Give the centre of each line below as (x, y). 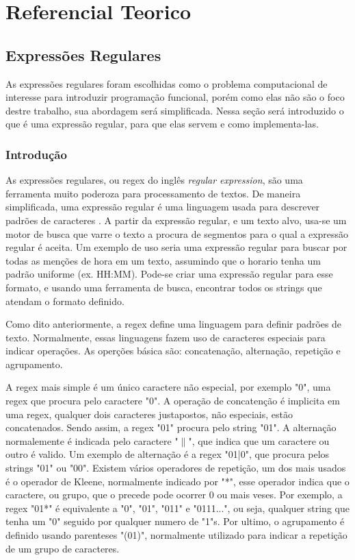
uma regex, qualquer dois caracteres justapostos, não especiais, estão (149, 414)
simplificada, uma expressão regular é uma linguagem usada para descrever (163, 207)
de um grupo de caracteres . (63, 548)
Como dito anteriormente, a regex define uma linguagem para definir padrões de (174, 324)
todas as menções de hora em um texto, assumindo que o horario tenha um (163, 260)
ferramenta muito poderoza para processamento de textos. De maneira (153, 193)
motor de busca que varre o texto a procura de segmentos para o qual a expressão (177, 233)
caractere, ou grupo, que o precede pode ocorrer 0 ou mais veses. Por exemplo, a (174, 495)
